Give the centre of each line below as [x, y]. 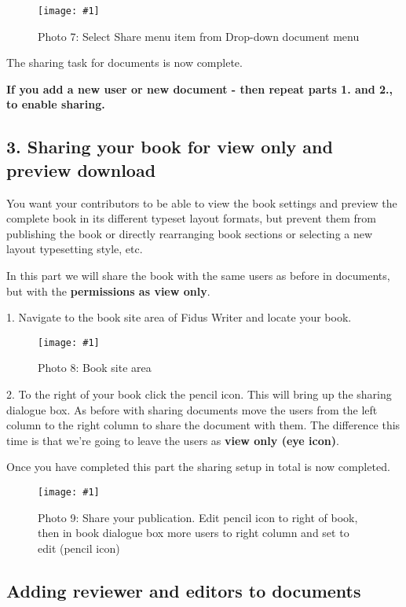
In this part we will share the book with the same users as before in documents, [198, 275]
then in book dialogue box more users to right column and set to [194, 533]
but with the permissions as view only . [108, 291]
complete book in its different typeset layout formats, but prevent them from [191, 218]
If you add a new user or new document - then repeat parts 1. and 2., [200, 88]
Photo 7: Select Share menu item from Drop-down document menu [199, 36]
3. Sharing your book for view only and [170, 147]
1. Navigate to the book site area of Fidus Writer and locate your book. [179, 317]
